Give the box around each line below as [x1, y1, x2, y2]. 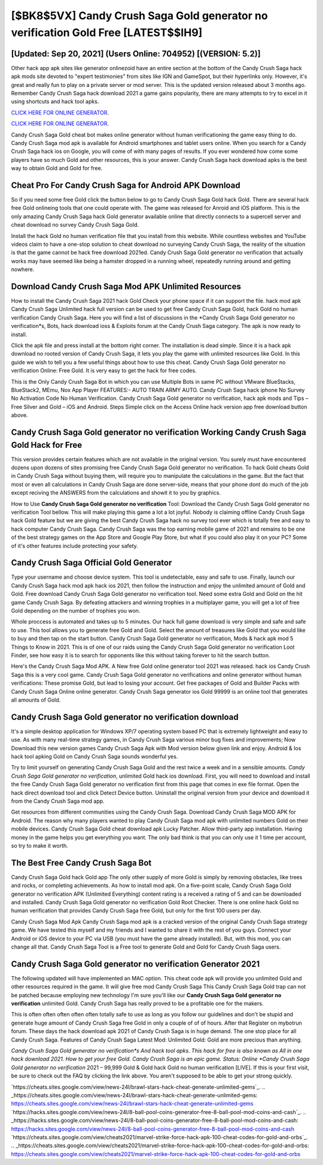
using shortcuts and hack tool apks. [11, 98, 99, 105]
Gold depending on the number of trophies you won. [11, 607, 141, 615]
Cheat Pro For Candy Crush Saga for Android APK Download [11, 180, 240, 190]
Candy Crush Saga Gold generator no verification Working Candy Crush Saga [11, 427, 306, 437]
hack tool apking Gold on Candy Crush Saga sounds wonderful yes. [11, 753, 178, 760]
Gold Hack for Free [11, 439, 83, 450]
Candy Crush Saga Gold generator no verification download [11, 712, 239, 722]
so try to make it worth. [11, 842, 68, 849]
